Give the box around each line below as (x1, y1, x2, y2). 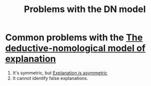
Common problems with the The (5, 32, 143, 43)
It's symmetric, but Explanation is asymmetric (12, 69, 108, 76)
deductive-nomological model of (5, 43, 145, 54)
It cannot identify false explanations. (12, 75, 88, 81)
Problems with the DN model (24, 4, 146, 15)
